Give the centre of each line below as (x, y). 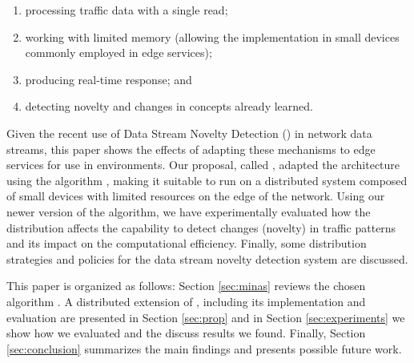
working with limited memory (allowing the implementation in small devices (212, 36)
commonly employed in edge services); (119, 52)
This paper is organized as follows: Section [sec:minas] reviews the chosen (186, 286)
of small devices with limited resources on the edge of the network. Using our (196, 196)
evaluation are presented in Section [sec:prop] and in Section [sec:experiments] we (206, 317)
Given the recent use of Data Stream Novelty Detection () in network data (189, 133)
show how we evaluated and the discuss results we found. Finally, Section (186, 333)
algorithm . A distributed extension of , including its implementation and (186, 301)
